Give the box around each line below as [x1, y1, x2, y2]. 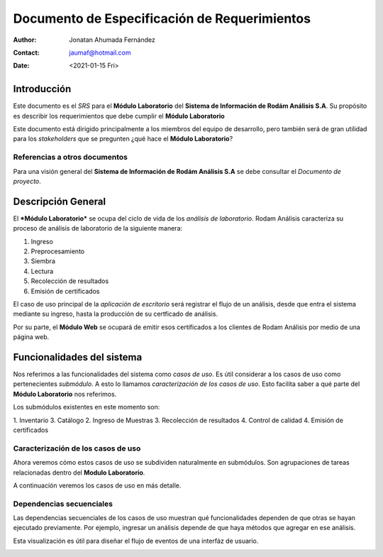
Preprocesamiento [30, 247, 85, 255]
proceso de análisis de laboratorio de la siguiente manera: [13, 224, 183, 233]
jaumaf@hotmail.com [69, 48, 131, 57]
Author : [13, 35, 37, 44]
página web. [13, 333, 50, 341]
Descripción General [13, 195, 106, 207]
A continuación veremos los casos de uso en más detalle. [13, 481, 182, 490]
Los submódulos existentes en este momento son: [13, 403, 160, 412]
